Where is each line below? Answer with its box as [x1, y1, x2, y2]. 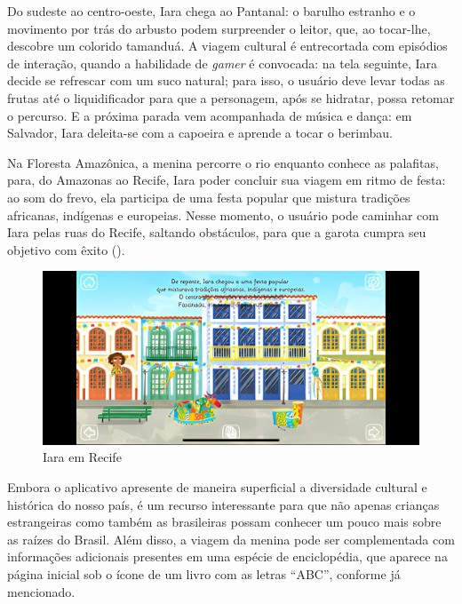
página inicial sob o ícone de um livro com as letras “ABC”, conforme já [7, 564, 401, 583]
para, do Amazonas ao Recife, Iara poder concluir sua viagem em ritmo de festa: [7, 171, 446, 189]
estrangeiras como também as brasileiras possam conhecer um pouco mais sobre [7, 513, 442, 531]
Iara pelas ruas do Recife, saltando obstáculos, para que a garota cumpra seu [7, 223, 426, 242]
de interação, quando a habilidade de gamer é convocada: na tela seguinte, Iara [7, 53, 438, 72]
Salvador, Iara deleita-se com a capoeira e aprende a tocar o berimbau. [7, 123, 393, 142]
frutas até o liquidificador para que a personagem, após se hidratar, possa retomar [7, 88, 455, 107]
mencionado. [7, 582, 76, 600]
